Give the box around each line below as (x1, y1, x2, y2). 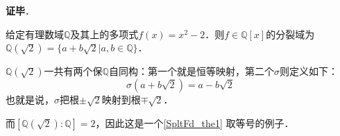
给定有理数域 (6, 26, 64, 41)
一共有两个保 (44, 64, 103, 78)
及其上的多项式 (70, 26, 139, 41)
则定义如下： (279, 64, 338, 78)
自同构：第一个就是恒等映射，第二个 (108, 64, 274, 78)
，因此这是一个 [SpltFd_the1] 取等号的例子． (95, 115, 294, 130)
